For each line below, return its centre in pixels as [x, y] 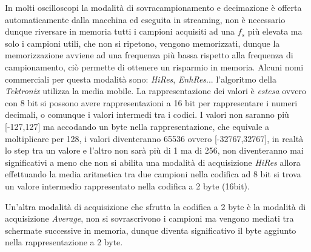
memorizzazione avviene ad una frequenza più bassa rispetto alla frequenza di [149, 55]
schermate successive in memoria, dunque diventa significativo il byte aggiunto [151, 230]
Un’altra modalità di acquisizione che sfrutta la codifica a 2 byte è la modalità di [155, 206]
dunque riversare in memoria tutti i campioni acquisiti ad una [120, 31]
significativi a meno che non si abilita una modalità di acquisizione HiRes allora [153, 162]
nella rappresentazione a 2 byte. [64, 242]
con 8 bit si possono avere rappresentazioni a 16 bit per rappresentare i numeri [151, 102]
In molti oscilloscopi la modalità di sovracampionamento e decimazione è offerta [153, 7]
